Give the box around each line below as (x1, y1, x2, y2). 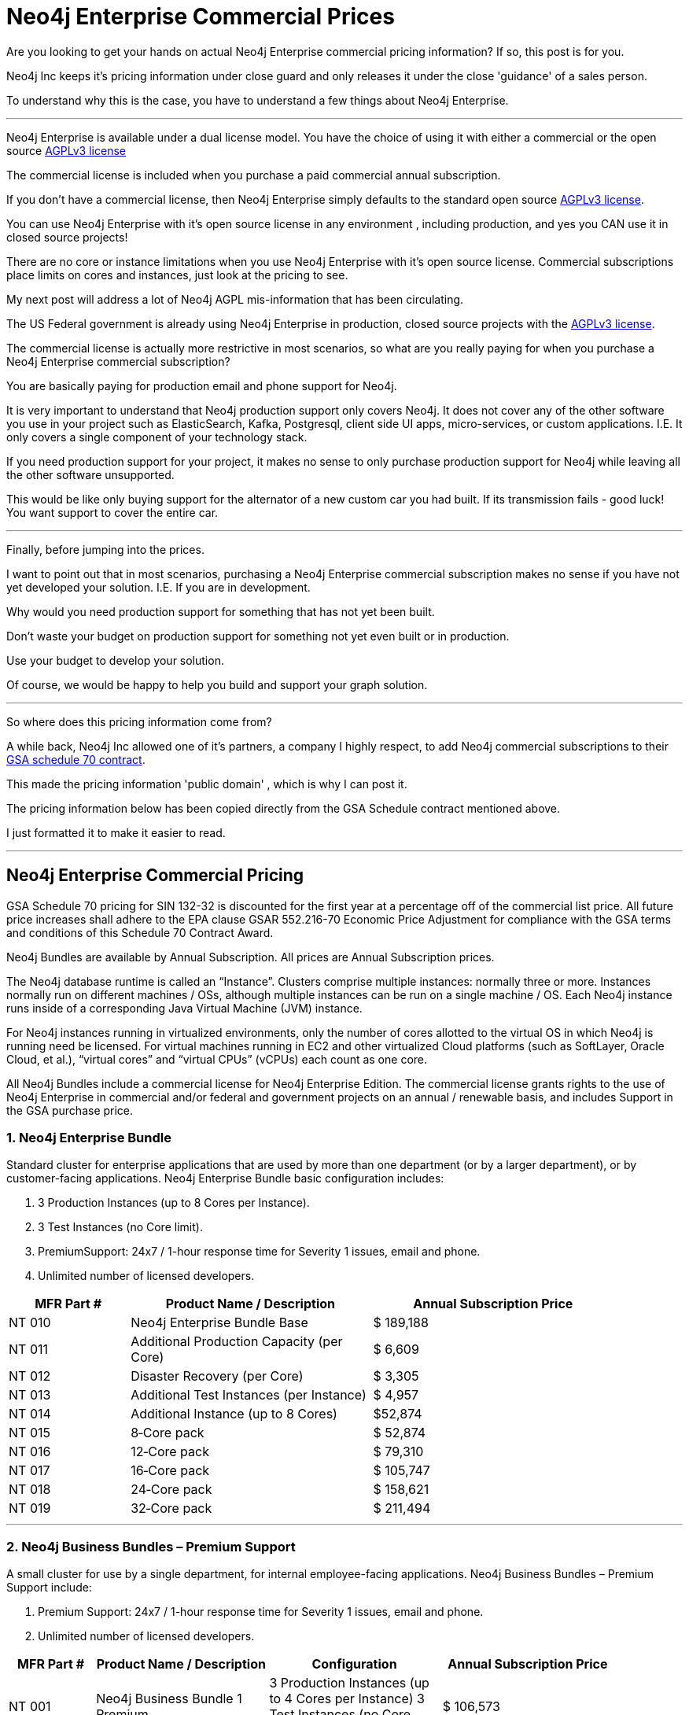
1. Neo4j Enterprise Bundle (6, 1129, 171, 1145)
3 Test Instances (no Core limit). (38, 1220, 203, 1234)
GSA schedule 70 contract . (6, 752, 146, 766)
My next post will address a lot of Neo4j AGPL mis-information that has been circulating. (6, 292, 464, 306)
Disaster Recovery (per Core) (131, 1368, 304, 1385)
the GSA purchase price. (6, 1103, 134, 1117)
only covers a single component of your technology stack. (6, 430, 308, 444)
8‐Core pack (131, 1425, 204, 1441)
